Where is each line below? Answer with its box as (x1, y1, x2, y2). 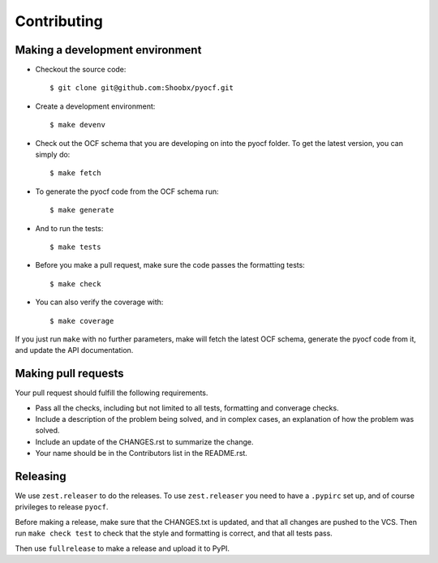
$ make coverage (49, 316, 114, 325)
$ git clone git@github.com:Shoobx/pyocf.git (49, 84, 234, 92)
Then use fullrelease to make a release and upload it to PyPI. (15, 544, 230, 553)
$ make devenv (49, 120, 105, 130)
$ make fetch (49, 169, 101, 178)
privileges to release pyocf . (15, 502, 109, 512)
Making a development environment (15, 43, 202, 57)
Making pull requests (15, 367, 125, 380)
